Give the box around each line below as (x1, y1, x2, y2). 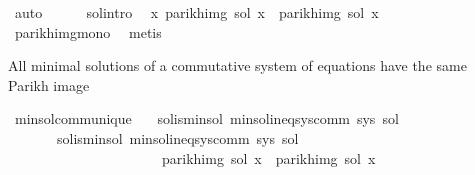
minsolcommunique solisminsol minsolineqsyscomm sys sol (14, 108, 399, 129)
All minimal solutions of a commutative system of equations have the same (8, 55, 467, 76)
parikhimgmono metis (14, 21, 162, 42)
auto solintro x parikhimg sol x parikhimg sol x (14, 2, 379, 22)
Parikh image (8, 74, 90, 95)
